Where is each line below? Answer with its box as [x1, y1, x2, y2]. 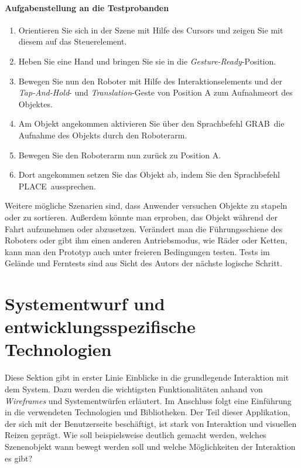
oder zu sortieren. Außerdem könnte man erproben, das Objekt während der [5, 211, 278, 223]
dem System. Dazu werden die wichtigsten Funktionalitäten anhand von [5, 382, 263, 395]
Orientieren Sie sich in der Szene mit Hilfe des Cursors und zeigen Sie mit [18, 23, 283, 36]
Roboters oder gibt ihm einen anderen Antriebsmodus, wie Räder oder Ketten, [5, 234, 288, 246]
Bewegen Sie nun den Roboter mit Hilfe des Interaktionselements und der [18, 74, 283, 87]
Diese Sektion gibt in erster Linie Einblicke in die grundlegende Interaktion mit [5, 371, 289, 384]
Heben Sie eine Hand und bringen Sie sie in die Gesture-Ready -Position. [18, 55, 276, 67]
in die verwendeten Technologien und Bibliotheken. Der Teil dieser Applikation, [5, 406, 290, 418]
